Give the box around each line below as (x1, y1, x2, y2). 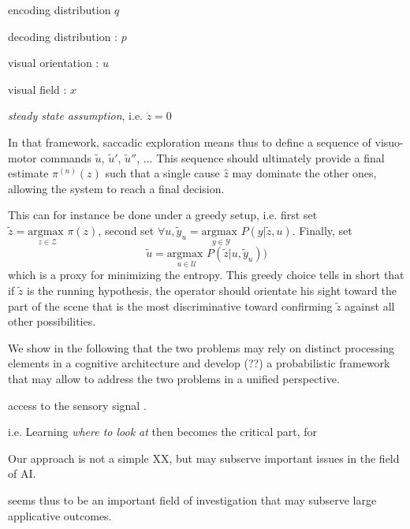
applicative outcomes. (8, 507, 112, 523)
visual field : (8, 80, 67, 97)
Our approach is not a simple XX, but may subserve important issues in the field (8, 449, 400, 466)
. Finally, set (292, 222, 352, 238)
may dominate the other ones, (232, 165, 377, 181)
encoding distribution (8, 2, 111, 17)
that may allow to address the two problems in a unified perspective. (8, 370, 340, 386)
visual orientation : (8, 54, 99, 71)
